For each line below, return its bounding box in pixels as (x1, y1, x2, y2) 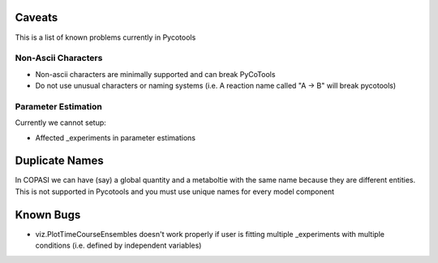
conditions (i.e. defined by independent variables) (35, 240, 202, 251)
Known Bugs (15, 208, 81, 222)
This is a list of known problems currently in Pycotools (15, 32, 196, 42)
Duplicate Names (15, 154, 105, 168)
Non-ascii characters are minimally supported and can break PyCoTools (35, 69, 276, 79)
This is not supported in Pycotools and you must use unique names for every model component (15, 187, 335, 196)
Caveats (15, 11, 58, 24)
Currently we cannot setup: (15, 118, 107, 127)
